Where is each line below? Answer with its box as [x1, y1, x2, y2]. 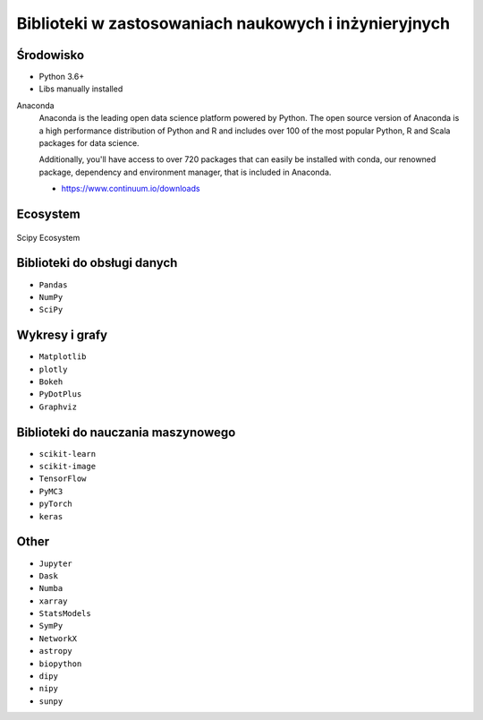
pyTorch [38, 499, 73, 510]
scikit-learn [38, 449, 97, 459]
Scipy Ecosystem [16, 232, 80, 243]
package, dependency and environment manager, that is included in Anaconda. [38, 167, 332, 177]
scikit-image [38, 461, 97, 472]
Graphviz [38, 401, 78, 412]
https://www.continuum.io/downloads [61, 184, 200, 194]
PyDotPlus [38, 390, 82, 399]
